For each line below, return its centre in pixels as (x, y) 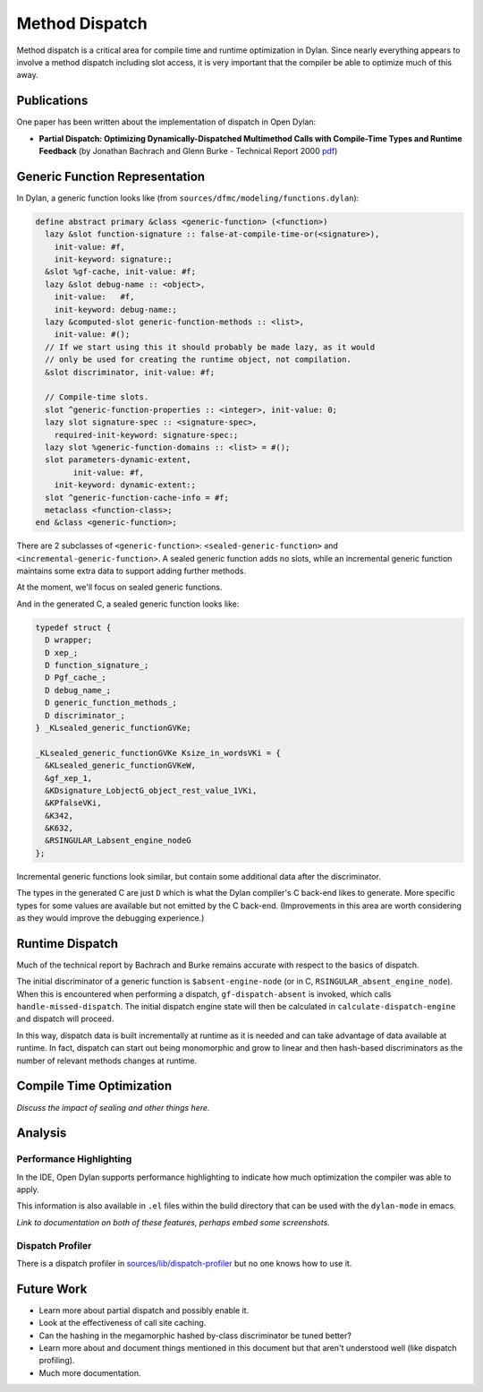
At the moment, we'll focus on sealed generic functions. (119, 588)
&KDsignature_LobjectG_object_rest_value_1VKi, (151, 790)
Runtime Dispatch (68, 944)
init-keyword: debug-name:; (116, 309)
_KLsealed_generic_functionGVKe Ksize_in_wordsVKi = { (158, 753)
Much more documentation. (90, 1373)
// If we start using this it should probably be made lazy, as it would (210, 347)
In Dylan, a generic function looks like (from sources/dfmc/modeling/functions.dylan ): (188, 198)
